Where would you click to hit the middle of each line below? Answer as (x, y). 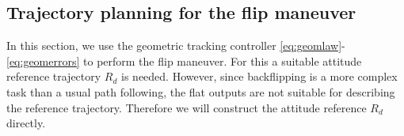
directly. (26, 123)
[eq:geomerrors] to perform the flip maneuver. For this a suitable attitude (184, 60)
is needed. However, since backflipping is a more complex (259, 76)
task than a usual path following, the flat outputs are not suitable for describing (201, 91)
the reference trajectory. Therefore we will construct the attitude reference (187, 107)
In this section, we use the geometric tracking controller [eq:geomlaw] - (176, 45)
